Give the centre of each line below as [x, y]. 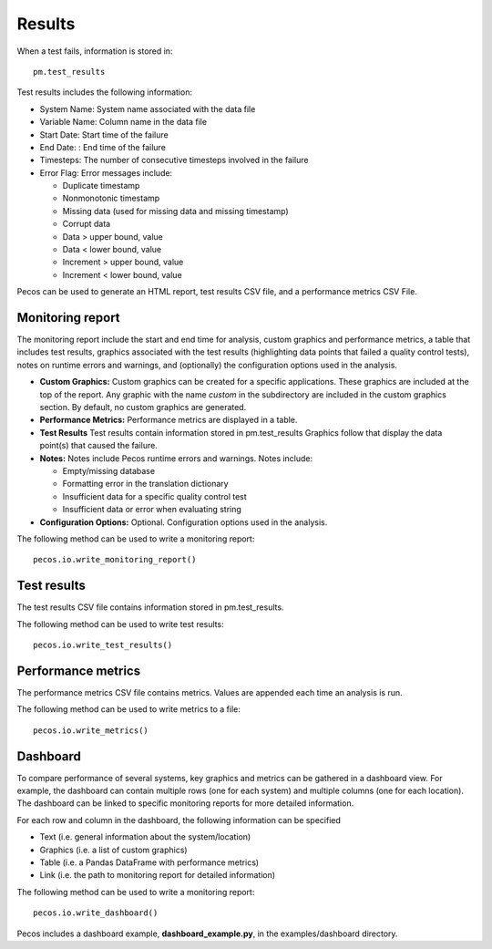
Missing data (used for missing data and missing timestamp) [175, 211]
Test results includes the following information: [105, 92]
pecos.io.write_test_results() [103, 645]
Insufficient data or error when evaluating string [152, 510]
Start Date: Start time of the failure [104, 134]
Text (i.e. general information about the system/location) [145, 837]
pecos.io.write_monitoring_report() [115, 560]
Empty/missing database [108, 471]
